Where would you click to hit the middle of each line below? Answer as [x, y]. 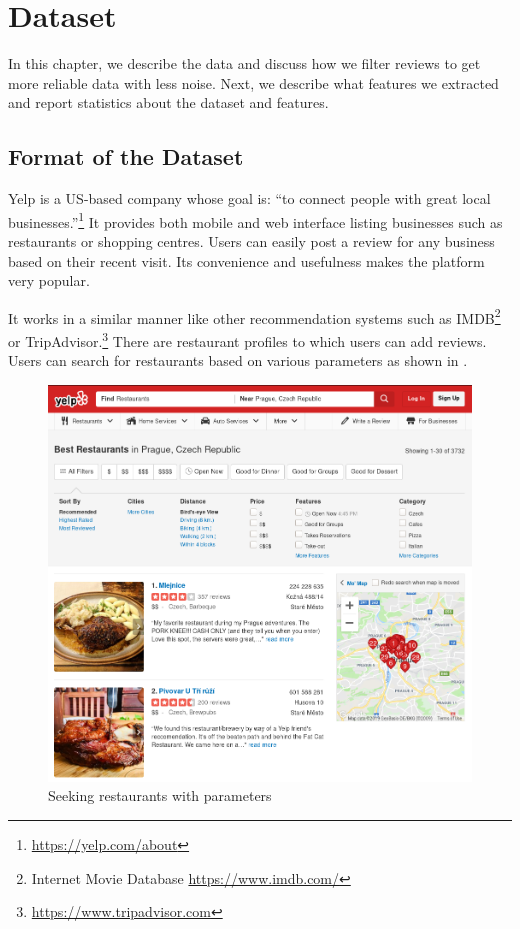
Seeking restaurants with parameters [160, 795]
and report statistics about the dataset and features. [168, 102]
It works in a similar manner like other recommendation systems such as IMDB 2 [254, 316]
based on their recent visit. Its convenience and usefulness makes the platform [246, 260]
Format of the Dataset [126, 156]
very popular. [49, 280]
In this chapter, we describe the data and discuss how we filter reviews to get [244, 63]
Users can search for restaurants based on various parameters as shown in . [238, 360]
